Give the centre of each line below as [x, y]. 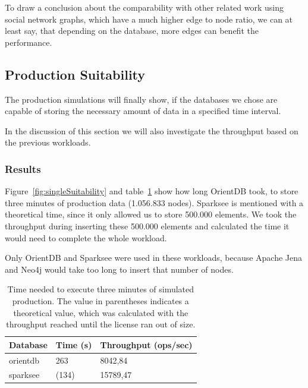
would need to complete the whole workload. [86, 237]
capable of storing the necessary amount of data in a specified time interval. [143, 111]
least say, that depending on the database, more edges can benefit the [132, 31]
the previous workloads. [48, 142]
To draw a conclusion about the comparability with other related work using [144, 7]
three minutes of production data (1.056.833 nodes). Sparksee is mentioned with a [154, 202]
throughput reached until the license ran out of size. [101, 324]
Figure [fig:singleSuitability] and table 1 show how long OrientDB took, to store [152, 191]
